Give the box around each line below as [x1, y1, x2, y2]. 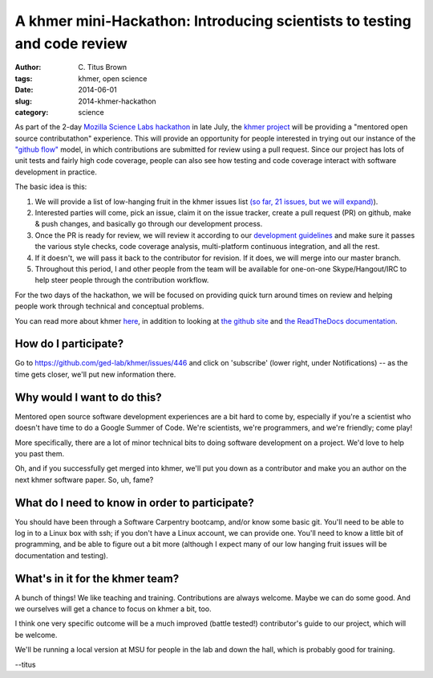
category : [14, 107, 49, 116]
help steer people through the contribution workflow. [34, 276, 209, 285]
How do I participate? [14, 337, 124, 351]
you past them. [14, 448, 64, 458]
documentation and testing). [14, 550, 108, 560]
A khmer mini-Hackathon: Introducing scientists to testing [14, 12, 412, 30]
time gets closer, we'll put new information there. [14, 370, 176, 379]
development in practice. [14, 167, 98, 177]
